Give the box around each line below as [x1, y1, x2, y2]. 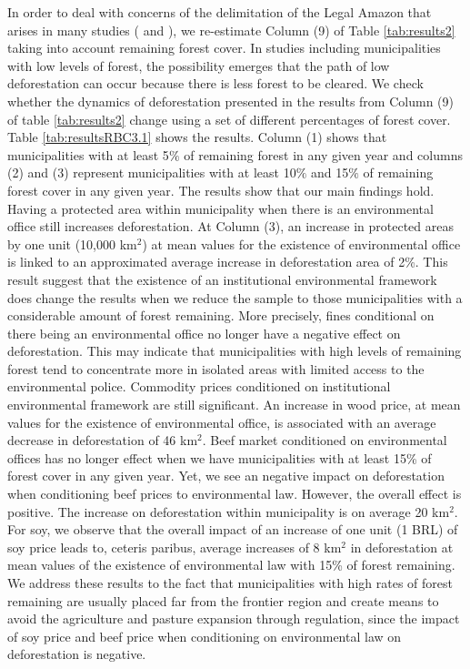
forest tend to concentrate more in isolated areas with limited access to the [7, 359, 425, 378]
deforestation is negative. [7, 644, 146, 664]
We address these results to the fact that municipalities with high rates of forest [7, 573, 453, 592]
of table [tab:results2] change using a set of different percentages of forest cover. [7, 109, 451, 128]
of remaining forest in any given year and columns [184, 145, 463, 164]
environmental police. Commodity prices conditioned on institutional [7, 377, 391, 396]
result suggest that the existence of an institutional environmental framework [7, 269, 437, 289]
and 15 [310, 163, 349, 182]
